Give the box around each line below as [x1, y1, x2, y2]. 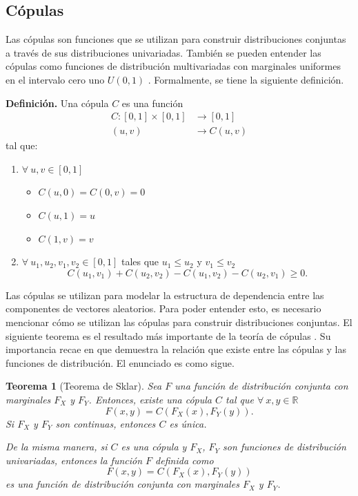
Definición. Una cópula [6, 95, 109, 110]
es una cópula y [121, 439, 187, 454]
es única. [169, 416, 207, 430]
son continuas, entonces [55, 416, 156, 430]
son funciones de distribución [223, 439, 346, 454]
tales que [121, 254, 159, 269]
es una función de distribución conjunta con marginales [6, 477, 239, 491]
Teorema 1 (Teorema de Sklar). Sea [6, 379, 162, 393]
